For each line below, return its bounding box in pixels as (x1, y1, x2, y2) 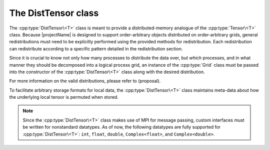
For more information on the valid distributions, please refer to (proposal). (9, 78, 161, 84)
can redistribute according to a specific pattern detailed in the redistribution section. (9, 45, 183, 52)
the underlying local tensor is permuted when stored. (9, 94, 118, 100)
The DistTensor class (9, 7, 99, 18)
